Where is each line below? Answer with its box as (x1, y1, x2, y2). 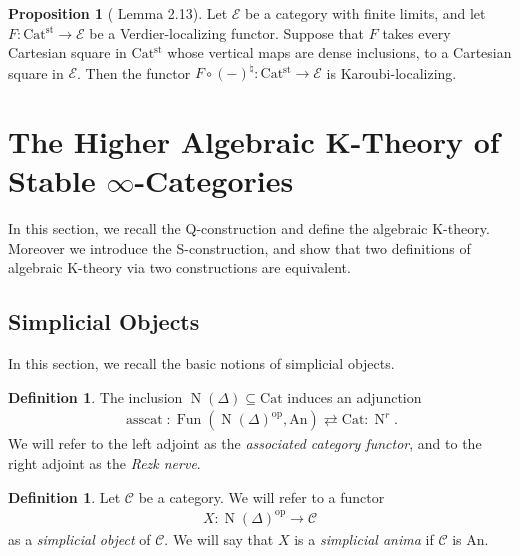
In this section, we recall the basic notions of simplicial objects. (8, 353, 395, 374)
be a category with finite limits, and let (245, 3, 486, 23)
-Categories (134, 160, 294, 201)
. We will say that (164, 528, 274, 549)
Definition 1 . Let (8, 486, 121, 507)
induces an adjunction (287, 386, 422, 407)
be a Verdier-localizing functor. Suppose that (89, 22, 365, 43)
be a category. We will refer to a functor (138, 486, 385, 507)
